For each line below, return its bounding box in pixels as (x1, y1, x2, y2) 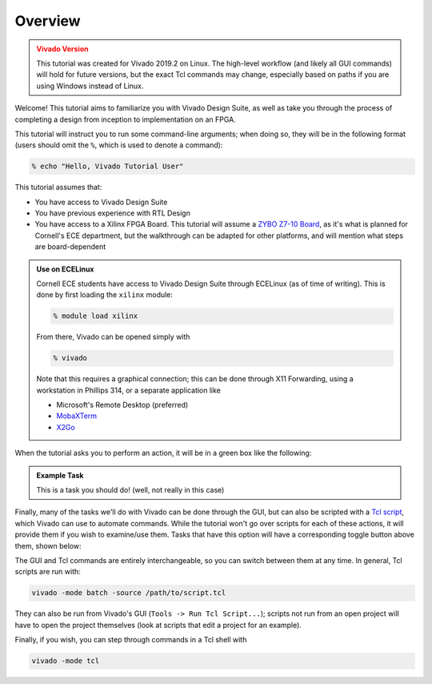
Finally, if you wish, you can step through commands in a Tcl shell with (14, 635, 247, 645)
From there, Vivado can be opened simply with (36, 332, 190, 342)
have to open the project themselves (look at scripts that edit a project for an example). (14, 620, 302, 630)
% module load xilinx (53, 312, 138, 320)
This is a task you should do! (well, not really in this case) (36, 485, 225, 495)
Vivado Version (36, 44, 89, 54)
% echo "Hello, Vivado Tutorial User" (31, 162, 184, 171)
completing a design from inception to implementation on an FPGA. (14, 115, 236, 124)
